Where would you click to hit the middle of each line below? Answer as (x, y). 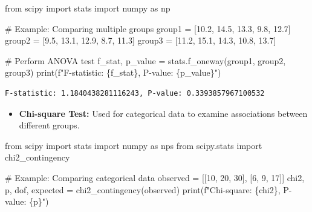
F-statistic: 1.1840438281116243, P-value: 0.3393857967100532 (135, 93)
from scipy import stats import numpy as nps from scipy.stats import (134, 145)
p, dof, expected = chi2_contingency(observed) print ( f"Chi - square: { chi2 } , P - (148, 189)
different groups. (49, 125)
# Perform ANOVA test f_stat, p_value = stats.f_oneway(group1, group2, (145, 60)
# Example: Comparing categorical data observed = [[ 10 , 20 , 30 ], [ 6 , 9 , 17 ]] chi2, (155, 177)
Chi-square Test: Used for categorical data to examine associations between (163, 113)
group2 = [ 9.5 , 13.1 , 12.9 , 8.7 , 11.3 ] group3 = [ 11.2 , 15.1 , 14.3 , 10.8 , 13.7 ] (141, 40)
